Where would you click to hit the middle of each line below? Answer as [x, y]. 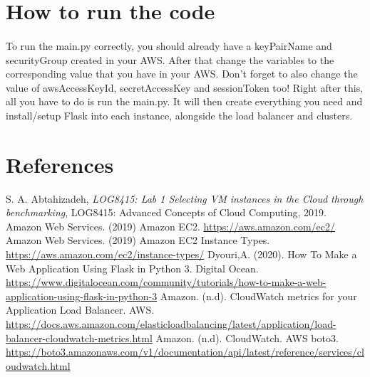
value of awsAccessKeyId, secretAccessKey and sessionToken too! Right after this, [185, 87]
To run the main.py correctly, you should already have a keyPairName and [169, 45]
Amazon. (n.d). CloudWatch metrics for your [258, 296]
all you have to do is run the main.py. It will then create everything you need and [184, 101]
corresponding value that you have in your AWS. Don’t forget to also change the [182, 74]
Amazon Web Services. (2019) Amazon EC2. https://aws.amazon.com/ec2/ [171, 226]
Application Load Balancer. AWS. [80, 310]
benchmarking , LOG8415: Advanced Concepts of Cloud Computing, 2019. [166, 212]
